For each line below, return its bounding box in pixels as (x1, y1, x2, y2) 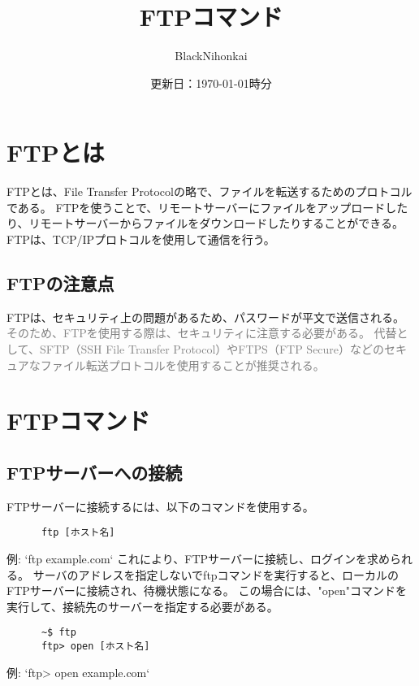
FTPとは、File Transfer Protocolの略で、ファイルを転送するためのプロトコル (6, 183, 413, 200)
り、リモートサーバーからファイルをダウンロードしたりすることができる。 (6, 215, 404, 232)
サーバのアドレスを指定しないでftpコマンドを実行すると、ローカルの (32, 566, 400, 583)
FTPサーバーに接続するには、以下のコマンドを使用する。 (6, 497, 314, 514)
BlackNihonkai (175, 47, 248, 64)
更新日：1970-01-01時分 (150, 74, 272, 91)
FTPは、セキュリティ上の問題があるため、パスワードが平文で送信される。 (6, 308, 404, 325)
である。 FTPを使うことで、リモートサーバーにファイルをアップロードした (6, 198, 408, 215)
